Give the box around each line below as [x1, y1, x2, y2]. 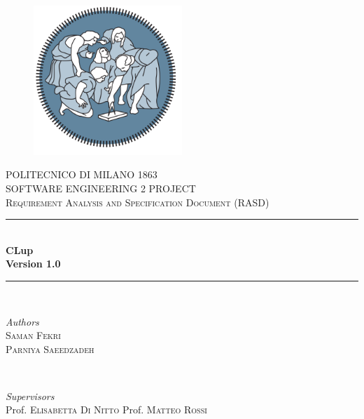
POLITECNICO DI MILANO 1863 [6, 167, 157, 182]
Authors [6, 314, 39, 328]
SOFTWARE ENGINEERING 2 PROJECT [6, 180, 196, 195]
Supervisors [6, 388, 55, 403]
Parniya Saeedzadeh [6, 341, 94, 356]
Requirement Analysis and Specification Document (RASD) [6, 194, 269, 209]
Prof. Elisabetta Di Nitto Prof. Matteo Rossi [6, 402, 207, 417]
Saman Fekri [6, 328, 61, 342]
